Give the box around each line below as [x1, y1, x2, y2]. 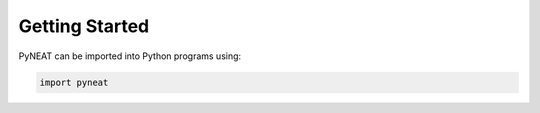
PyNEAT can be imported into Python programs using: [18, 50, 242, 62]
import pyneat [39, 76, 109, 88]
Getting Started [18, 15, 150, 37]
